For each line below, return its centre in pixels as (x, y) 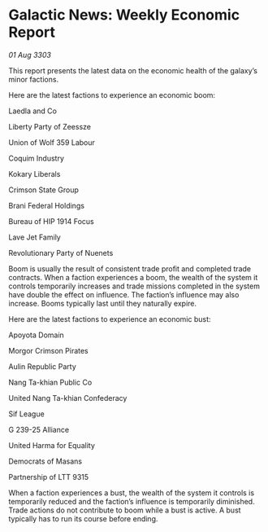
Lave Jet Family (35, 237)
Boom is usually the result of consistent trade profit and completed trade (130, 268)
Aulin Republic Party (43, 366)
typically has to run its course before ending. (83, 518)
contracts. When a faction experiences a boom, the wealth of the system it (133, 277)
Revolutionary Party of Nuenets (61, 253)
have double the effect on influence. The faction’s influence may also (124, 294)
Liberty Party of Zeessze (50, 126)
